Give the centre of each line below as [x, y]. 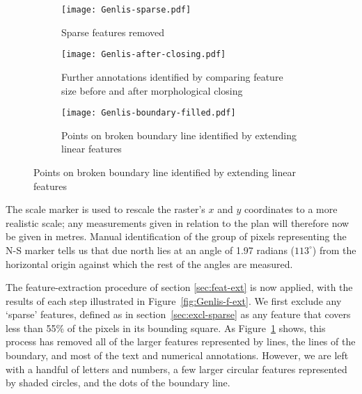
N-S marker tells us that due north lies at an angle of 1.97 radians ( [150, 250]
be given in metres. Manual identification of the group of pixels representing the [176, 236]
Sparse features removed [113, 32]
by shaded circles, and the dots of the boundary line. [118, 383]
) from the [334, 250]
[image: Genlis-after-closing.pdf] [144, 55]
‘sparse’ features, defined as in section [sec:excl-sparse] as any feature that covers [178, 314]
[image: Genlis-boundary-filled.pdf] [149, 113]
